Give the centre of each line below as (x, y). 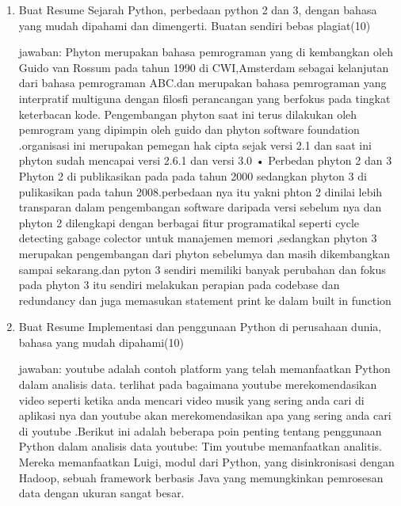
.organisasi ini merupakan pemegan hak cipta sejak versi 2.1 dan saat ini (195, 145)
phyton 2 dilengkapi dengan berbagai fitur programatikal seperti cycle (189, 222)
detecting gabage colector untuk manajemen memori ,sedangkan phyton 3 (198, 238)
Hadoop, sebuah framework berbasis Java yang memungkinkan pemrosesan (201, 477)
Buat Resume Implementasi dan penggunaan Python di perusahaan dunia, (200, 327)
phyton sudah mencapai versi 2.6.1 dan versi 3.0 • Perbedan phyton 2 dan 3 (205, 160)
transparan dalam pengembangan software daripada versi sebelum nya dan (200, 207)
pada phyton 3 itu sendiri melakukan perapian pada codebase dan (179, 285)
